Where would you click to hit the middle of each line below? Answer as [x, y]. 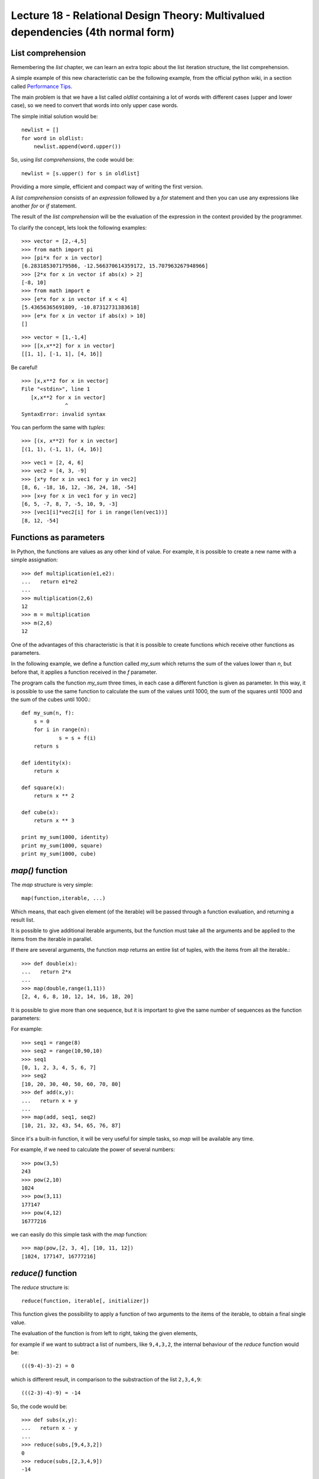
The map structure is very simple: [52, 884]
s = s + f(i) [78, 738]
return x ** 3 [54, 821]
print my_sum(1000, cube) [59, 854]
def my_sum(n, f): [48, 713]
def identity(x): [46, 763]
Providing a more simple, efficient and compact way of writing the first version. [107, 187]
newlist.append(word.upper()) [77, 146]
